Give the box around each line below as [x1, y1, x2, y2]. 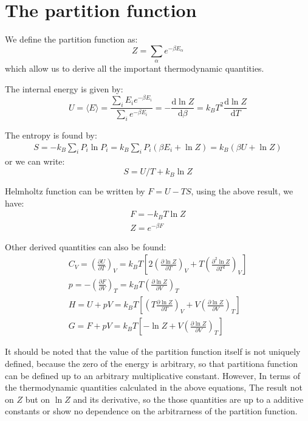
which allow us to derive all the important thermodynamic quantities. [5, 62, 264, 75]
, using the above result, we [191, 185, 293, 197]
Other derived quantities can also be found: [5, 240, 166, 253]
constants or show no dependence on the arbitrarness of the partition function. [5, 405, 298, 417]
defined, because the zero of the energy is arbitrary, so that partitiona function [5, 357, 298, 369]
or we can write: [5, 155, 65, 168]
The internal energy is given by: [5, 82, 123, 95]
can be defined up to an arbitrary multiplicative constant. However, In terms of [5, 369, 301, 382]
